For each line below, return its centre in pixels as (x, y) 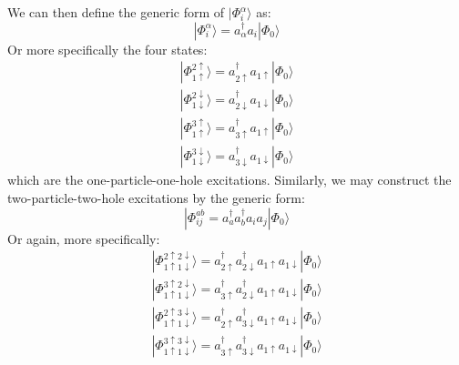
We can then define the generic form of (116, 12)
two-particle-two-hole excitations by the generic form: (156, 197)
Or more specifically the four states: (107, 49)
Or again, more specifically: (84, 238)
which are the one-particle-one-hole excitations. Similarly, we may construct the (229, 180)
